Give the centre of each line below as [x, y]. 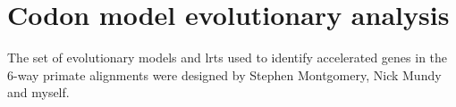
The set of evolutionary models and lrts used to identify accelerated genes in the [228, 58]
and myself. [38, 92]
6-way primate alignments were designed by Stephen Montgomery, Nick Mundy [224, 74]
